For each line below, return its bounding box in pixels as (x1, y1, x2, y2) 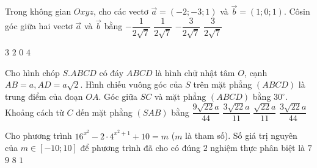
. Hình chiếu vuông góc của (80, 78, 183, 91)
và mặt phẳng (154, 90, 206, 103)
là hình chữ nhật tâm (155, 66, 235, 79)
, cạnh (244, 66, 268, 79)
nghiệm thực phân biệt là (210, 141, 305, 154)
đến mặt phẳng (76, 105, 133, 118)
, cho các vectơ (93, 5, 148, 18)
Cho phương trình (5, 129, 72, 142)
